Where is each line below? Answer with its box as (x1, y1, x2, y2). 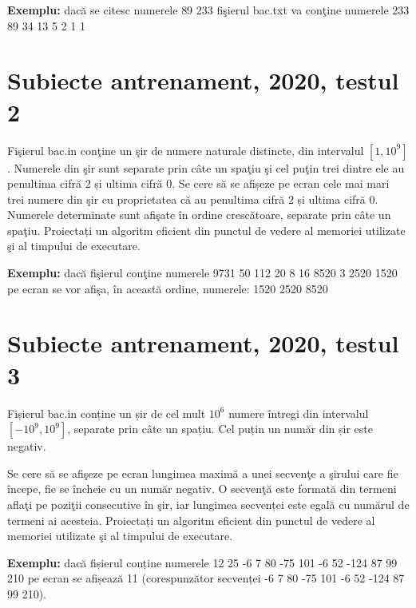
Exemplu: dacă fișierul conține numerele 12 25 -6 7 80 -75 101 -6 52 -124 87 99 (7, 554, 398, 570)
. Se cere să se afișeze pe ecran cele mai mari (172, 175, 390, 192)
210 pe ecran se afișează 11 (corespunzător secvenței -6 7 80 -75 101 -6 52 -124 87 (7, 570, 405, 586)
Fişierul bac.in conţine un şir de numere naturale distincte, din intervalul (7, 141, 364, 158)
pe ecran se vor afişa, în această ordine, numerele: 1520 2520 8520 (7, 280, 328, 296)
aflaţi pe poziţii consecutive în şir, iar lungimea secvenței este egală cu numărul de (7, 495, 410, 512)
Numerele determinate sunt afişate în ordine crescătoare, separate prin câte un (7, 206, 391, 223)
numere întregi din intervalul (228, 404, 369, 421)
